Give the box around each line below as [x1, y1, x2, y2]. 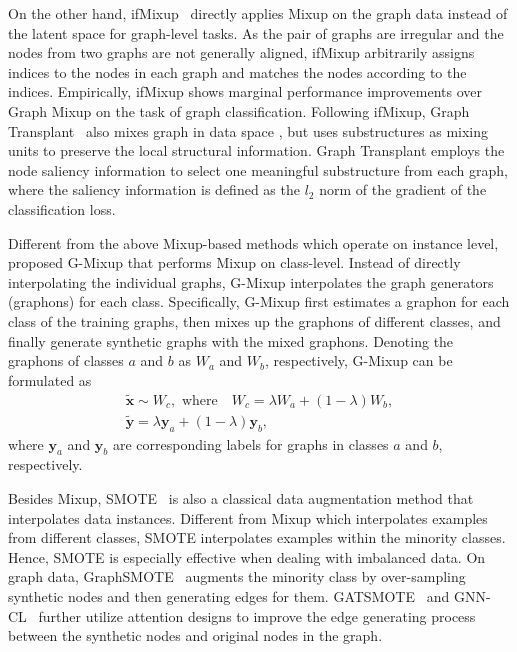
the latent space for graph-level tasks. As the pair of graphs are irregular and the [8, 22, 504, 43]
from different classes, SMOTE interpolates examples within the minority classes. [8, 527, 506, 548]
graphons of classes [8, 350, 124, 371]
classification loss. [8, 198, 116, 219]
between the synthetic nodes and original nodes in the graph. [8, 625, 383, 646]
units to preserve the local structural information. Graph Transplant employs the [8, 140, 505, 161]
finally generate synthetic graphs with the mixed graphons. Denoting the [8, 330, 454, 351]
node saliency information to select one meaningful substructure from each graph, [8, 159, 508, 180]
